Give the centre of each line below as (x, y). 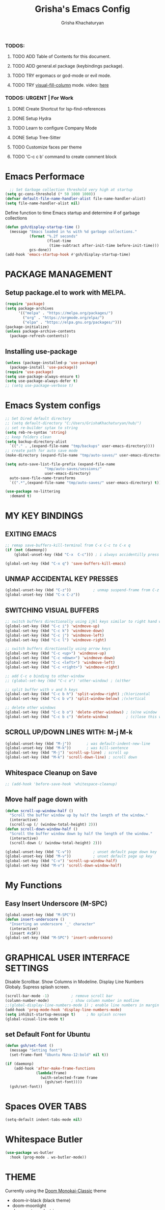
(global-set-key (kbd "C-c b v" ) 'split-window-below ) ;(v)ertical (76, 699)
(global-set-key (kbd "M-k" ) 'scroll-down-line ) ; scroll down (71, 757)
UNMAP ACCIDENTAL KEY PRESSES (62, 579)
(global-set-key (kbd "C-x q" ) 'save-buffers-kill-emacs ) (66, 564)
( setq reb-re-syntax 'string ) (36, 432)
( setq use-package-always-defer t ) (41, 381)
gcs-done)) (40, 250)
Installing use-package (41, 351)
